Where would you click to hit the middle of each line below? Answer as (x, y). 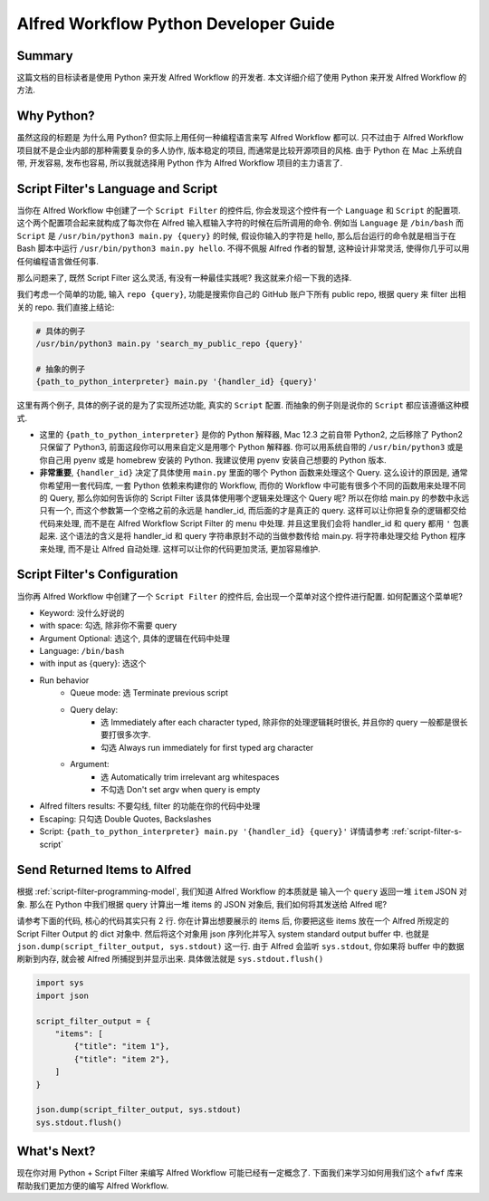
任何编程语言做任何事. (58, 261)
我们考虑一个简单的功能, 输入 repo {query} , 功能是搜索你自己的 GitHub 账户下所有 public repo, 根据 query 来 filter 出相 (241, 294)
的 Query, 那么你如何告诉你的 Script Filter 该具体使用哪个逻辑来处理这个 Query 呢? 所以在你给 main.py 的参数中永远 (254, 498)
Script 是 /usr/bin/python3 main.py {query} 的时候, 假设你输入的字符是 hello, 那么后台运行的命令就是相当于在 (236, 235)
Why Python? (56, 116)
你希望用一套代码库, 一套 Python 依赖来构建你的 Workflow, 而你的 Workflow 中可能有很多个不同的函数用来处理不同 (253, 485)
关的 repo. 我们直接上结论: (66, 307)
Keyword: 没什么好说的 (82, 612)
